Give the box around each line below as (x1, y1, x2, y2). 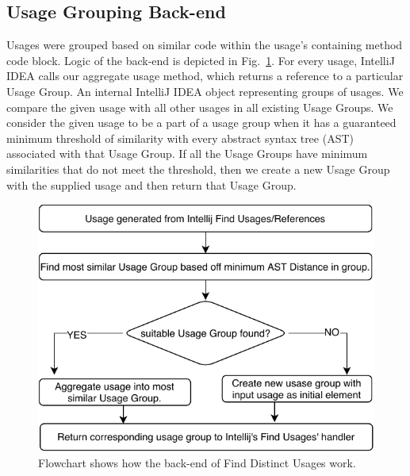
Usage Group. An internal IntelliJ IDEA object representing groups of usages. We (6, 83, 404, 99)
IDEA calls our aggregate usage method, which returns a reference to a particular (6, 67, 404, 84)
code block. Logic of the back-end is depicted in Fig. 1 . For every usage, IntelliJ (6, 52, 395, 68)
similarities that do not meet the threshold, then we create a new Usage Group (6, 160, 390, 177)
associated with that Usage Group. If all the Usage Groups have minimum (6, 145, 368, 162)
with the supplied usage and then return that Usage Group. (6, 176, 297, 193)
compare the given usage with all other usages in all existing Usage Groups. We (6, 98, 393, 115)
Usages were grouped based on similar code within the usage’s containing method (6, 36, 403, 53)
